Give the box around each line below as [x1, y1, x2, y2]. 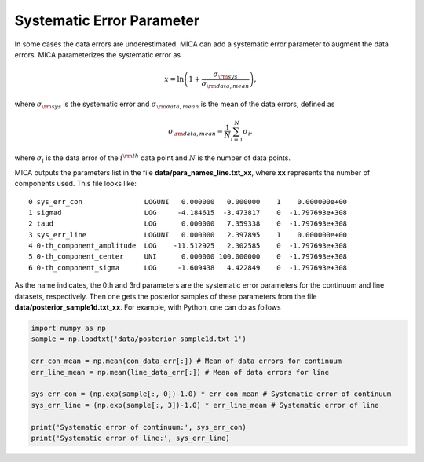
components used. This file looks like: [14, 179, 137, 189]
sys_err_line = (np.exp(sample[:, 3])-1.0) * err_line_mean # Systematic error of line [31, 401, 379, 409]
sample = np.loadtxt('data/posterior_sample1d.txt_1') [31, 335, 247, 343]
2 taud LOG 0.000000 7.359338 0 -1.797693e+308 [28, 219, 348, 228]
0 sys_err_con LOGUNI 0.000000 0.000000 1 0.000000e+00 [28, 197, 348, 206]
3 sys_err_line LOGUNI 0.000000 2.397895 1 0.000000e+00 [28, 230, 348, 239]
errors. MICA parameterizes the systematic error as [14, 49, 181, 59]
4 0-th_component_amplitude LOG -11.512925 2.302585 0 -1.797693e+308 [28, 241, 348, 251]
